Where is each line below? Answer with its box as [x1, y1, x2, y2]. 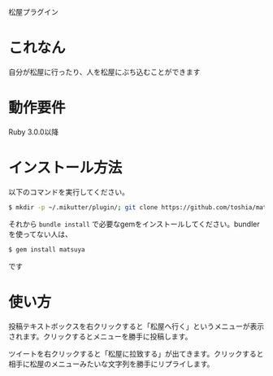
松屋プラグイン [8, 7, 58, 16]
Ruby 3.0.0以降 [8, 127, 59, 137]
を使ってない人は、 [8, 229, 73, 238]
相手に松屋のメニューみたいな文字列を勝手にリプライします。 [8, 359, 214, 369]
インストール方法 [8, 159, 123, 177]
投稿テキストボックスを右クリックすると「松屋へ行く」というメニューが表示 [8, 321, 265, 331]
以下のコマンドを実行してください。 [8, 186, 130, 197]
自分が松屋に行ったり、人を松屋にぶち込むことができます [8, 67, 201, 77]
